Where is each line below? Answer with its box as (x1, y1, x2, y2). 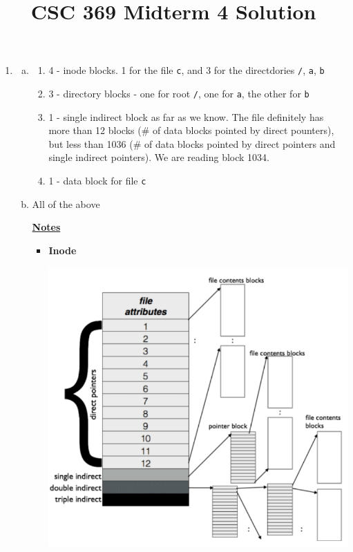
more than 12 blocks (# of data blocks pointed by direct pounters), (48, 123, 334, 137)
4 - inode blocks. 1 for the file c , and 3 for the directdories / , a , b (48, 63, 325, 77)
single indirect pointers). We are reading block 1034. (48, 150, 269, 164)
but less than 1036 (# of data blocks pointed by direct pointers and (48, 136, 336, 151)
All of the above (32, 196, 100, 211)
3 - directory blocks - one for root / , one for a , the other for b (48, 86, 309, 101)
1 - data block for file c (48, 173, 146, 188)
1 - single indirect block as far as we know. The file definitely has (48, 109, 324, 124)
